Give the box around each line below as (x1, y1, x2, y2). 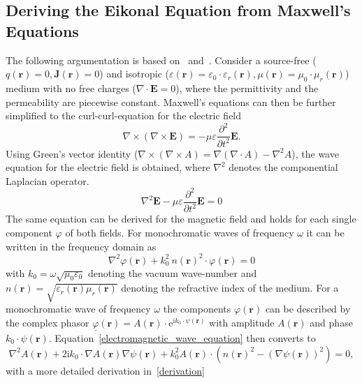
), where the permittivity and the (175, 80, 319, 95)
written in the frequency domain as (6, 239, 157, 253)
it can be (306, 225, 345, 239)
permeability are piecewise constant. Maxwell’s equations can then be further (6, 94, 336, 109)
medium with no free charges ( (6, 80, 136, 95)
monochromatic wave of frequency (6, 301, 151, 316)
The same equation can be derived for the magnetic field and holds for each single (6, 211, 356, 226)
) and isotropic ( (99, 66, 170, 81)
